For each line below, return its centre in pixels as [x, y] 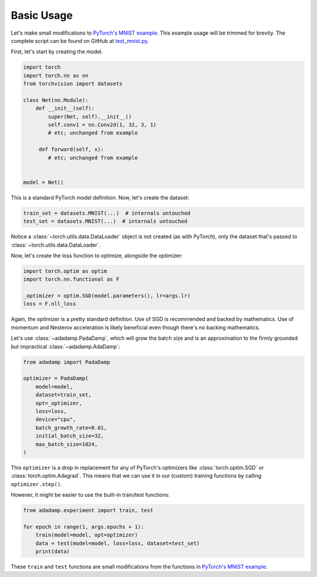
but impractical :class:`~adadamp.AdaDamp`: [65, 346]
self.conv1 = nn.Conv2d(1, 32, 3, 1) [102, 125]
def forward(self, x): [71, 149]
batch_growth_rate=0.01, [71, 428]
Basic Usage [42, 15]
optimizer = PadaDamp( [56, 378]
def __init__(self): [65, 108]
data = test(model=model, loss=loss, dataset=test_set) [118, 543]
